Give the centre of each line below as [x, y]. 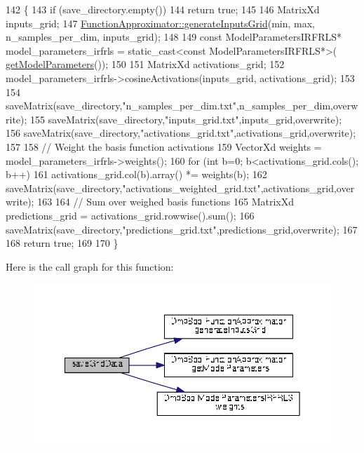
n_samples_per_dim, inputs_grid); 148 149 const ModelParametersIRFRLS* [174, 37]
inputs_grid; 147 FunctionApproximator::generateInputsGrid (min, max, [160, 23]
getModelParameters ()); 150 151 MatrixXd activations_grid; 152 [145, 64]
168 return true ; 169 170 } [62, 243]
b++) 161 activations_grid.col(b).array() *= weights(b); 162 [136, 174]
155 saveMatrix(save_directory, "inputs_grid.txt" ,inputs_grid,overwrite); [186, 119]
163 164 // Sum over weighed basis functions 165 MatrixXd [166, 202]
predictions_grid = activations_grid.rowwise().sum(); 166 [130, 215]
